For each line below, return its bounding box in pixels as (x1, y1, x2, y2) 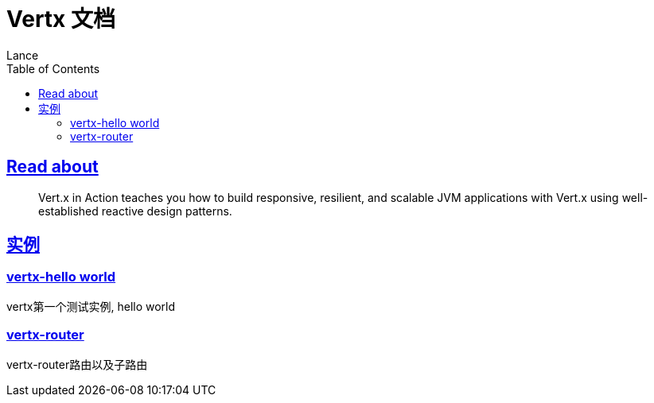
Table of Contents (6, 61, 100, 76)
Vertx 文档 (6, 6, 115, 33)
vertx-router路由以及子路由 (6, 357, 148, 371)
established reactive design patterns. (38, 203, 232, 218)
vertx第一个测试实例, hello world (6, 299, 176, 313)
